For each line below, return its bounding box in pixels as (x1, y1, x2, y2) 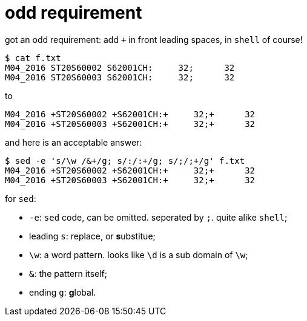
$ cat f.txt (5, 53, 61, 63)
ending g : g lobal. (29, 287, 96, 297)
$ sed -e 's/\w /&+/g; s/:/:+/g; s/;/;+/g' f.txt (5, 155, 245, 166)
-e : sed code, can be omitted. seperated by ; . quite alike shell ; (29, 212, 288, 222)
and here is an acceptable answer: (5, 137, 142, 148)
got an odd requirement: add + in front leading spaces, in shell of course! (5, 34, 303, 45)
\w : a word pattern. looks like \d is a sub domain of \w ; (29, 249, 248, 260)
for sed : (5, 193, 36, 204)
